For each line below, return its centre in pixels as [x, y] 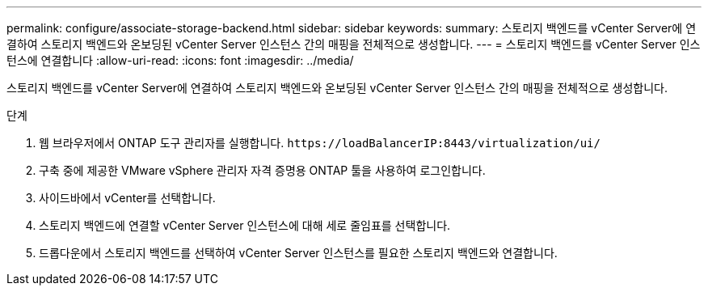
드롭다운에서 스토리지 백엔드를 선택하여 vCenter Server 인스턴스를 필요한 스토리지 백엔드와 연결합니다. [298, 253]
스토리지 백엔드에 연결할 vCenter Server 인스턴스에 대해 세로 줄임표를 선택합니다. [245, 225]
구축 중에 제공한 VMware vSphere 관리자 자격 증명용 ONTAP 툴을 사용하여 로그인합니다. [262, 170]
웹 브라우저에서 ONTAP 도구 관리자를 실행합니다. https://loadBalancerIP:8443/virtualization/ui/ [320, 143]
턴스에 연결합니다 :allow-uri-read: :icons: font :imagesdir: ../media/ [180, 60]
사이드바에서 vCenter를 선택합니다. [127, 198]
